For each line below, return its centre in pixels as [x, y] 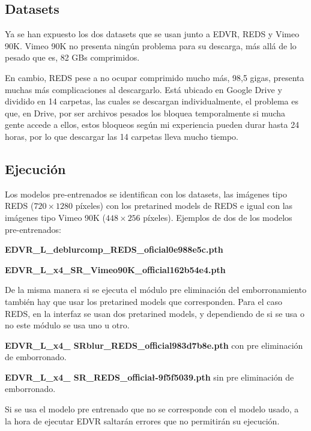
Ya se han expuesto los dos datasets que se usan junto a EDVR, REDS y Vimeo [152, 34]
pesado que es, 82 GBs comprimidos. [72, 57]
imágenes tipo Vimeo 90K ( [56, 217]
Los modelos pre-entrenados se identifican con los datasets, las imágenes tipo [146, 194]
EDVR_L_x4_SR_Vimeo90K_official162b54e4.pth [115, 269]
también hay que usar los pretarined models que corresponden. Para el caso [144, 301]
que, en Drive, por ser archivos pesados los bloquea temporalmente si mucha [145, 113]
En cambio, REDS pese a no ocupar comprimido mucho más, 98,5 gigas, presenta [155, 77]
